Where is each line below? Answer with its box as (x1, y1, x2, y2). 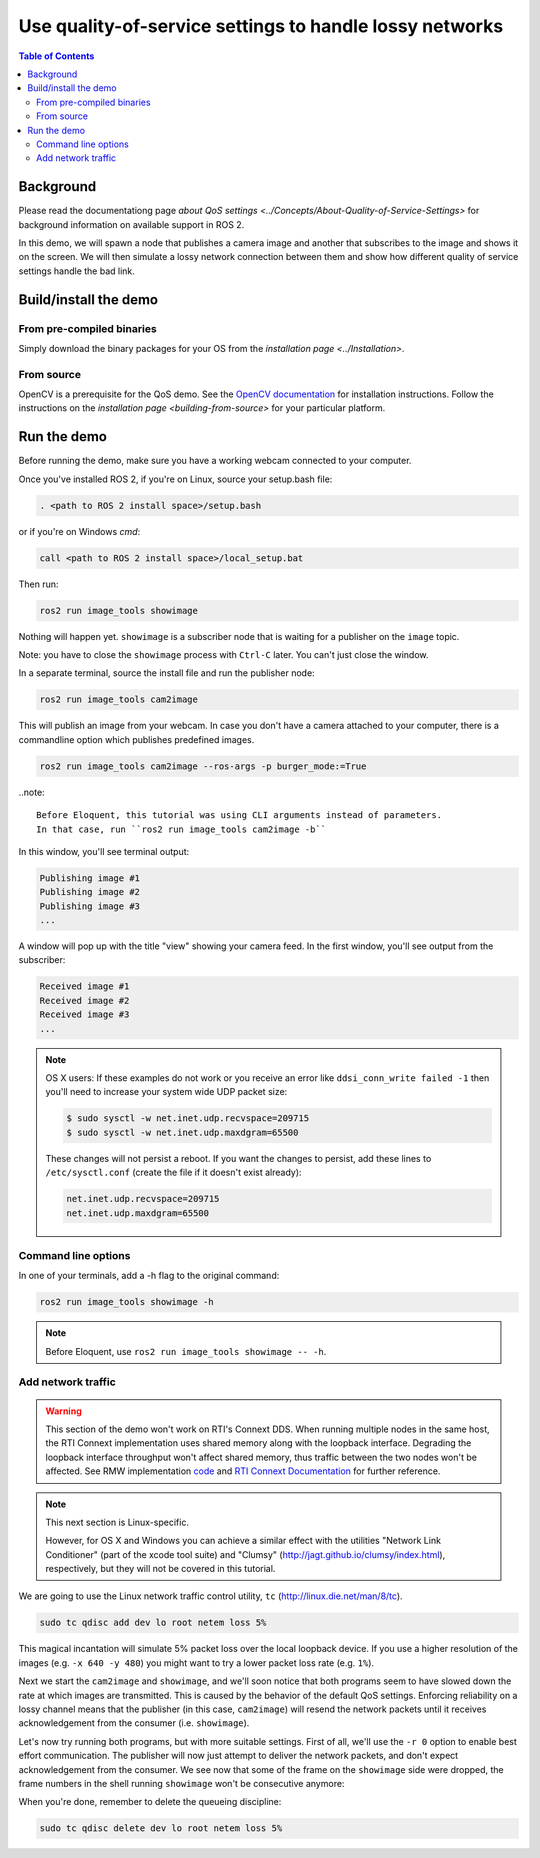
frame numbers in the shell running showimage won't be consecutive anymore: (18, 1777, 345, 1789)
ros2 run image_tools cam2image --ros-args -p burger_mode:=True (39, 760, 367, 772)
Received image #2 (39, 995, 130, 1006)
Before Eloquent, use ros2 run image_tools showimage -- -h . (45, 1345, 327, 1357)
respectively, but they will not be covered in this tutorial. (45, 1563, 276, 1575)
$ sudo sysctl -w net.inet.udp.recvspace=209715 (66, 1113, 310, 1124)
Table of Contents (18, 50, 95, 62)
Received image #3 (39, 1009, 130, 1020)
